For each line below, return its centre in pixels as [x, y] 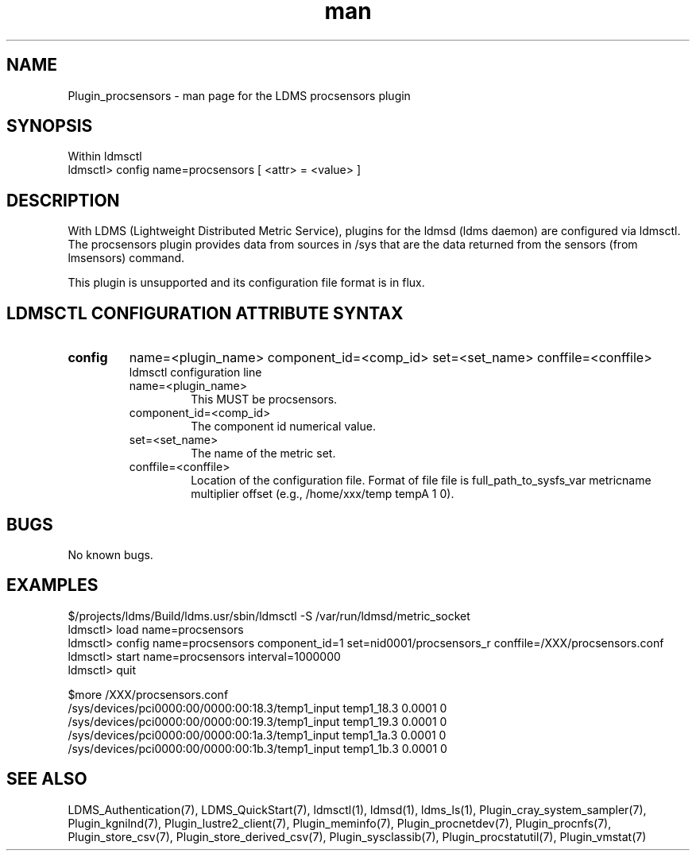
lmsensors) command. [126, 258]
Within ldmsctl [105, 156]
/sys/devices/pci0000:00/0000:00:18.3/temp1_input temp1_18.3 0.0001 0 [257, 708]
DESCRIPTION [63, 200]
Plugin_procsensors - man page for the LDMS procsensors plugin [239, 95]
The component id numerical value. [283, 427]
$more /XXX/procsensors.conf [148, 694]
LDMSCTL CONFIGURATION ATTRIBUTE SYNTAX [205, 313]
